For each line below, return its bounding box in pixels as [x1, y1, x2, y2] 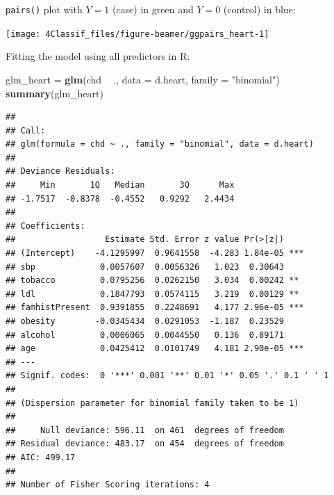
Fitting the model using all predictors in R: [6, 49, 190, 63]
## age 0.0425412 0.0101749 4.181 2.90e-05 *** [6, 343, 304, 354]
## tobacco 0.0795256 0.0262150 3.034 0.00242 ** [6, 275, 299, 286]
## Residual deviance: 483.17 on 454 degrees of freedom [6, 439, 284, 449]
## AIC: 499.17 [6, 452, 76, 462]
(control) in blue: [223, 2, 296, 16]
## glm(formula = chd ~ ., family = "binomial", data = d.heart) [6, 139, 314, 149]
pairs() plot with [6, 2, 83, 16]
